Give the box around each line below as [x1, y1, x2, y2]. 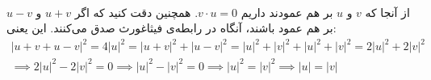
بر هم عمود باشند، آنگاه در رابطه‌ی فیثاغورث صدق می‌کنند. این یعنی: [6, 19, 337, 36]
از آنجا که [365, 3, 410, 20]
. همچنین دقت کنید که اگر [74, 3, 199, 20]
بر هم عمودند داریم [241, 3, 333, 20]
